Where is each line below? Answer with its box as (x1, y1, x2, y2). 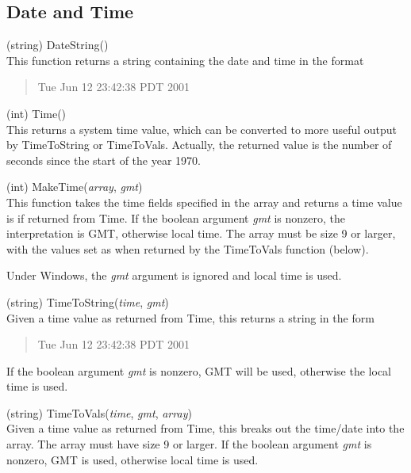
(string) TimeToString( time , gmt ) (6, 293, 169, 310)
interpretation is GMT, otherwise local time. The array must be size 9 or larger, (6, 225, 396, 242)
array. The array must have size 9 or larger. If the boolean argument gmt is (6, 436, 372, 452)
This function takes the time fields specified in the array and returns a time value (6, 193, 402, 210)
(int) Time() (6, 105, 67, 121)
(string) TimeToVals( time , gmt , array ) (6, 404, 192, 421)
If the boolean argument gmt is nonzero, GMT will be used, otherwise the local (6, 362, 391, 379)
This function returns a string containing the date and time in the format (6, 51, 364, 68)
